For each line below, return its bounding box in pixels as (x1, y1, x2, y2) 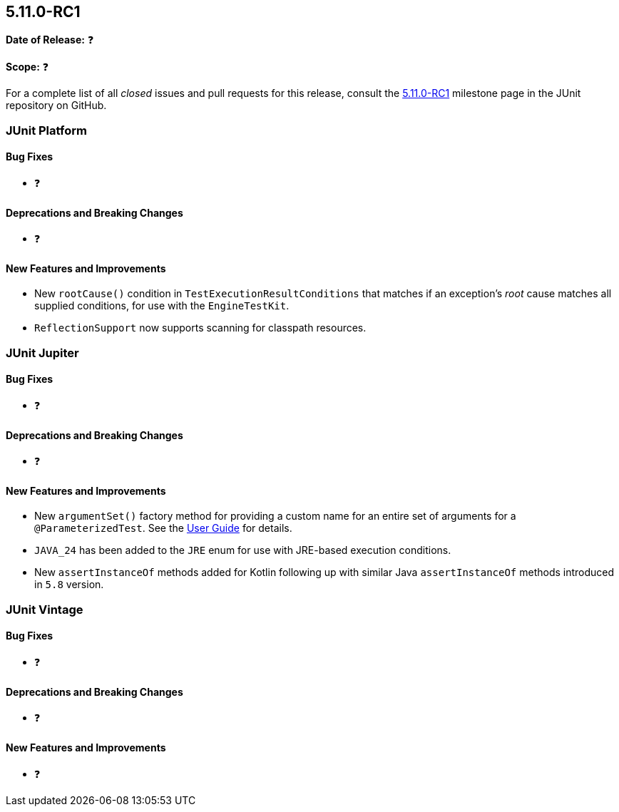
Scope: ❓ (6, 61, 49, 73)
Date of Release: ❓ (6, 34, 94, 46)
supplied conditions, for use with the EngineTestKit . (34, 299, 290, 312)
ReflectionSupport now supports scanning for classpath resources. (34, 322, 367, 334)
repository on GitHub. (6, 99, 107, 112)
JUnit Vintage (6, 602, 83, 617)
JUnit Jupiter (6, 345, 79, 360)
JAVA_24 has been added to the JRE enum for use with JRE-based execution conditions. (34, 544, 451, 557)
